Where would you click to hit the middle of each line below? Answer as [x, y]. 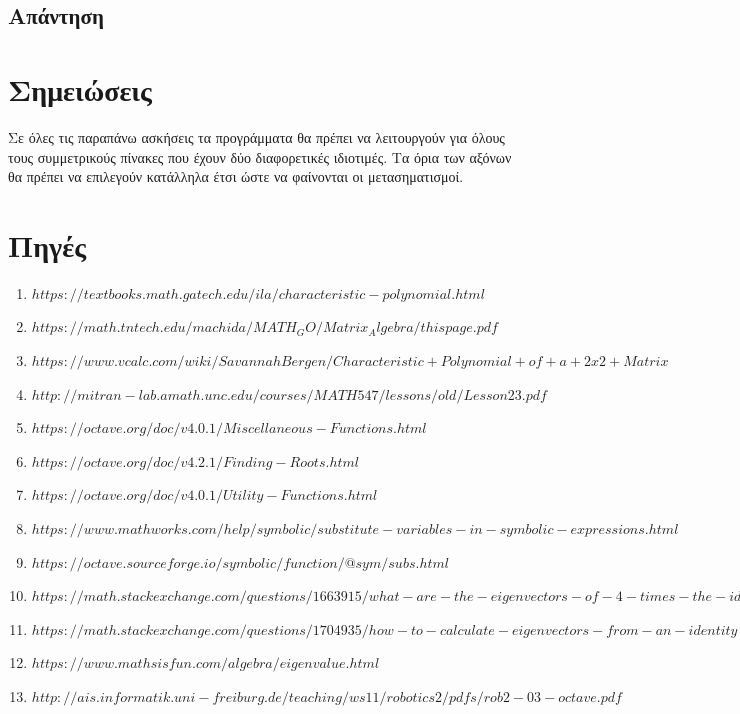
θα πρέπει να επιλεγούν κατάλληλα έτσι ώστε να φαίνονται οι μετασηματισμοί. [236, 176]
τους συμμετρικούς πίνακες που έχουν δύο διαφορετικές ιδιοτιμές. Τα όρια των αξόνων [260, 156]
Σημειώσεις [80, 88]
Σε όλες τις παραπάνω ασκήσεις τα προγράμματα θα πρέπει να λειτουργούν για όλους [256, 136]
